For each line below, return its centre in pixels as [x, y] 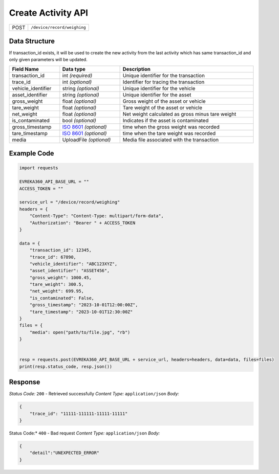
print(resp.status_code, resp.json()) [66, 366]
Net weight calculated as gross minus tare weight [180, 114]
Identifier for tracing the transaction [164, 82]
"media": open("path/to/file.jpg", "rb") [80, 332]
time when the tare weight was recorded [169, 133]
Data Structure [32, 41]
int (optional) [77, 82]
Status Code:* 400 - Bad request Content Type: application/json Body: [85, 433]
